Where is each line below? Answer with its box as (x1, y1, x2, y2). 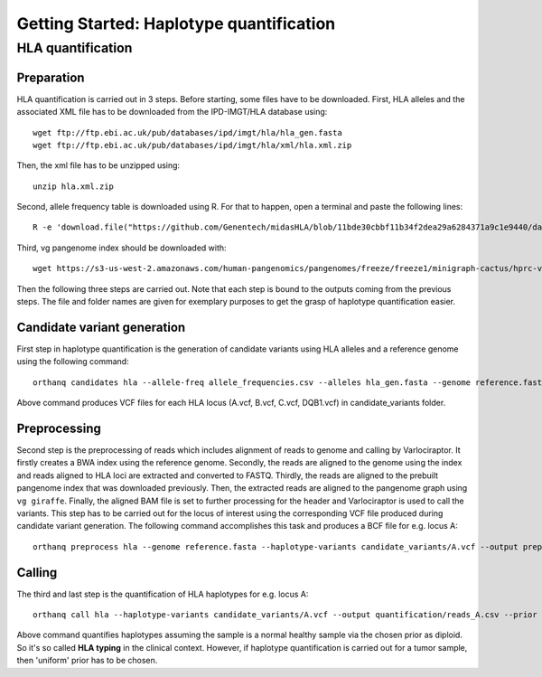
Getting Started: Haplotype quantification (16, 14, 336, 33)
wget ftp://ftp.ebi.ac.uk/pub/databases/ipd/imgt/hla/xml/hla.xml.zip (33, 140, 352, 150)
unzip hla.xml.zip (33, 181, 115, 192)
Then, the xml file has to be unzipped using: (16, 160, 181, 171)
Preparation (16, 70, 85, 85)
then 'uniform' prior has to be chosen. (16, 655, 158, 666)
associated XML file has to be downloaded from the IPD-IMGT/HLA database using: (16, 107, 328, 118)
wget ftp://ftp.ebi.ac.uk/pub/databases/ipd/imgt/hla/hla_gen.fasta (33, 127, 342, 137)
